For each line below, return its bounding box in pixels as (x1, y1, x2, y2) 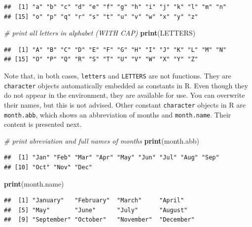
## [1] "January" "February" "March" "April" (4, 197, 184, 204)
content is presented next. (4, 119, 82, 129)
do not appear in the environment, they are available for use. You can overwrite (4, 90, 245, 100)
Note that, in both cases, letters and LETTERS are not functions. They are (4, 70, 231, 80)
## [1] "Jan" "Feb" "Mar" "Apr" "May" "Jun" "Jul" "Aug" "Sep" (4, 154, 219, 161)
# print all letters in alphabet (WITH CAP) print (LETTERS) (4, 28, 196, 38)
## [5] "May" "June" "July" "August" (4, 206, 188, 214)
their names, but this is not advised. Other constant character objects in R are (4, 99, 246, 110)
